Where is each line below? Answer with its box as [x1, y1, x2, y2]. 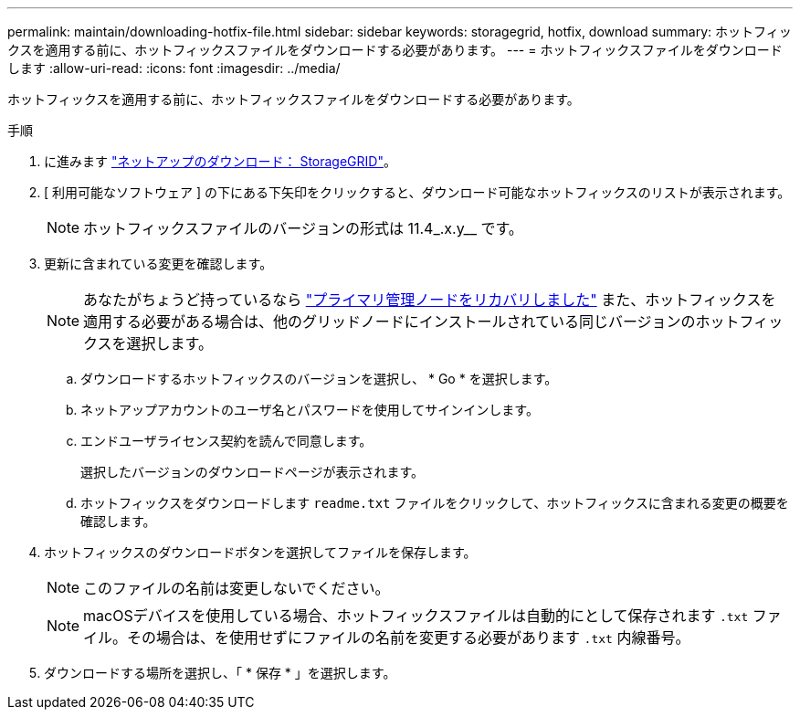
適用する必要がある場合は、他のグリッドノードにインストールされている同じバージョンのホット [83, 312, 740, 331]
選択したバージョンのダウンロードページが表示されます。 [80, 464, 425, 480]
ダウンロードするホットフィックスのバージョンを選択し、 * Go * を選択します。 [80, 371, 558, 386]
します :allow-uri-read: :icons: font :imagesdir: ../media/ [7, 60, 341, 76]
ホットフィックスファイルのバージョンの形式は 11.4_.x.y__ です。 [83, 219, 523, 237]
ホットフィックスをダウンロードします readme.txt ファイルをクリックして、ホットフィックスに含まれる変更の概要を [80, 495, 789, 511]
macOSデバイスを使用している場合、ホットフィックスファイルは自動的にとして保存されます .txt [83, 606, 749, 625]
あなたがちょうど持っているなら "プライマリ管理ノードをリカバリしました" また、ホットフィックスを [83, 290, 776, 309]
